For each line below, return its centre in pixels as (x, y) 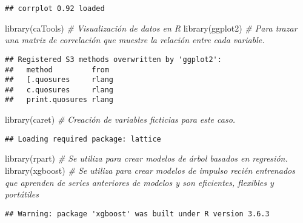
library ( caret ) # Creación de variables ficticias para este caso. (120, 119)
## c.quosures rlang (59, 90)
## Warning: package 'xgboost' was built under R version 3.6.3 (137, 214)
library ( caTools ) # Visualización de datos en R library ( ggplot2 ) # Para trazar (151, 28)
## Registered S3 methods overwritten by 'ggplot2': (113, 59)
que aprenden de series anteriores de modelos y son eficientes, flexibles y (139, 182)
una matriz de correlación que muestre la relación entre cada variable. (135, 40)
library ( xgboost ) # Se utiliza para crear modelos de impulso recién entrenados (150, 170)
